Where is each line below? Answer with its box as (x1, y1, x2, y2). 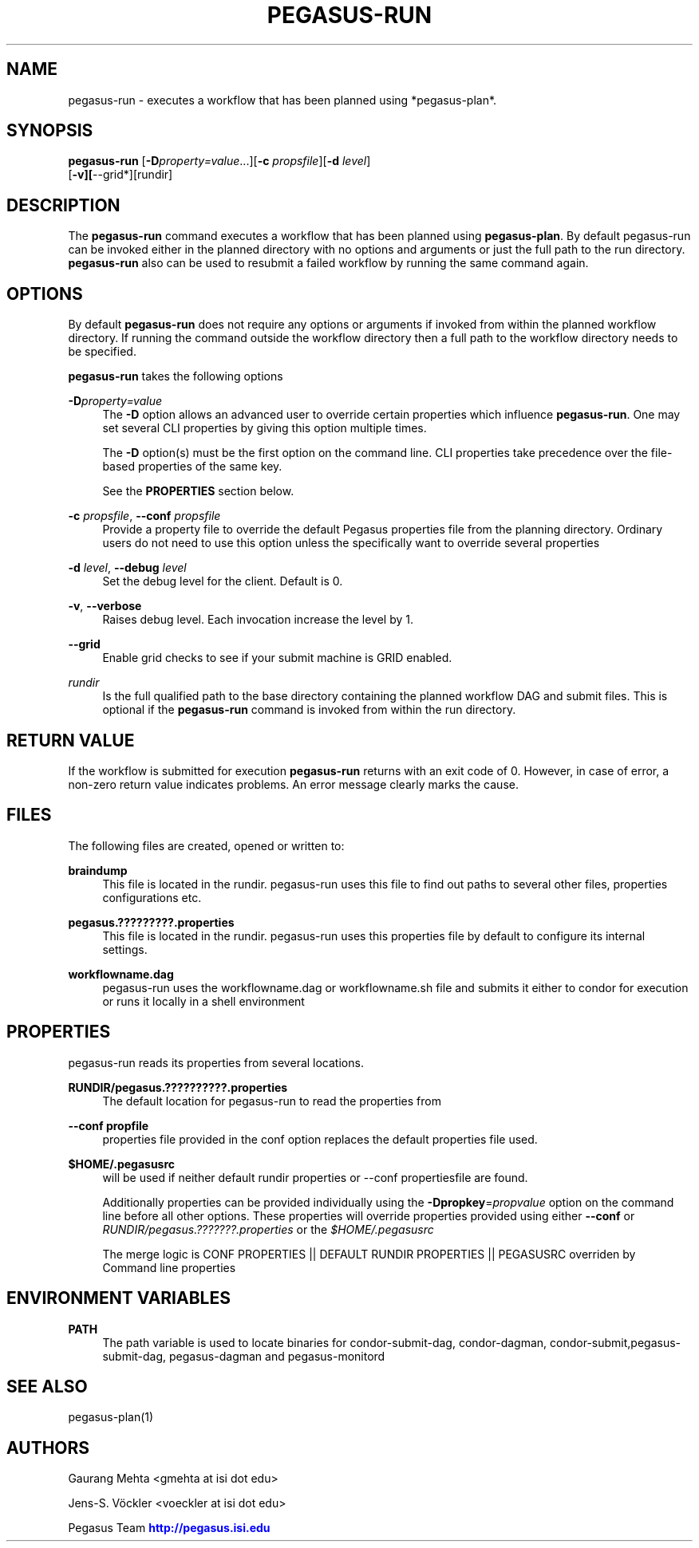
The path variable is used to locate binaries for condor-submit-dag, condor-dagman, (102, 1335, 547, 1349)
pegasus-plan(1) (68, 1410, 154, 1424)
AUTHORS (6, 1437, 90, 1458)
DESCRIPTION (6, 195, 120, 215)
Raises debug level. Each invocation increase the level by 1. (102, 613, 413, 627)
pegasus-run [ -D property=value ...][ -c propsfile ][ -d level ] (68, 154, 371, 168)
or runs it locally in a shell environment (102, 994, 305, 1008)
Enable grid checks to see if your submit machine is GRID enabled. (102, 651, 452, 665)
